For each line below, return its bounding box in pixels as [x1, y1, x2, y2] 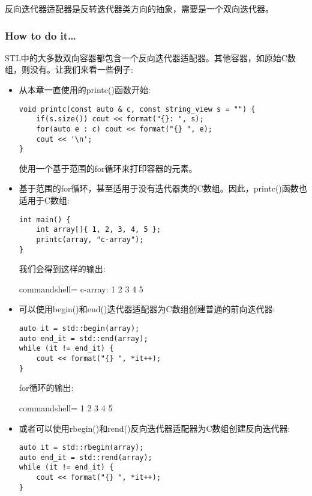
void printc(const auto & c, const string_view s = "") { [19, 104, 256, 113]
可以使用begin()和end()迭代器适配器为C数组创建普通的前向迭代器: [19, 303, 275, 315]
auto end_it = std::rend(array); [19, 453, 152, 462]
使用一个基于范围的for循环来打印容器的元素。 [19, 162, 197, 174]
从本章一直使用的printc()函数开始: [19, 83, 151, 95]
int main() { [19, 215, 71, 224]
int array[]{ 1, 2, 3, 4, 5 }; [36, 225, 161, 234]
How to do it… [5, 28, 76, 43]
